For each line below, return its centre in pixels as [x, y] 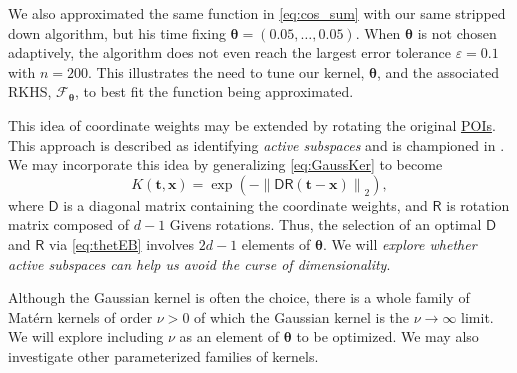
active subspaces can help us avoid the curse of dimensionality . [199, 263]
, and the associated [438, 71]
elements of [276, 243]
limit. [477, 316]
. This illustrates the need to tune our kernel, [226, 71]
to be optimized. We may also [387, 336]
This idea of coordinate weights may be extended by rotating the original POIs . [252, 124]
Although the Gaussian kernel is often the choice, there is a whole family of [239, 297]
